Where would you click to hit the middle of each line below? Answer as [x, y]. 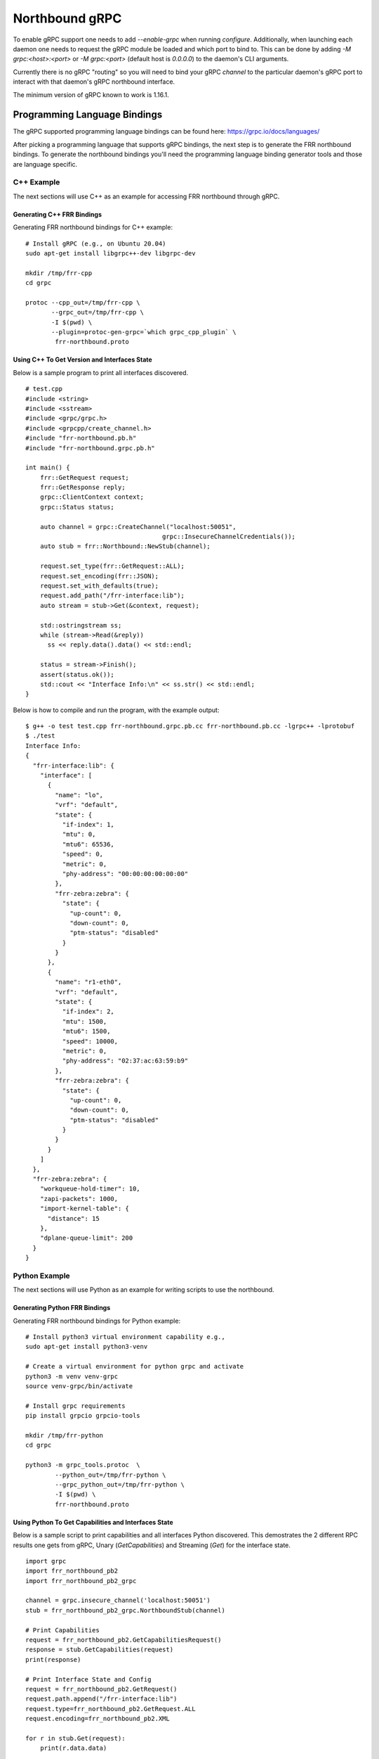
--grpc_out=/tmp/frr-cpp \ [98, 312]
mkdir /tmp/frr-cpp [59, 273]
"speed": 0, [83, 854]
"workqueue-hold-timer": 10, [90, 1189]
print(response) [53, 1659]
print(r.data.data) [73, 1748]
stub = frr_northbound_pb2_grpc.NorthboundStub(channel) [126, 1610]
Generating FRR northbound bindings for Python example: [97, 1321]
